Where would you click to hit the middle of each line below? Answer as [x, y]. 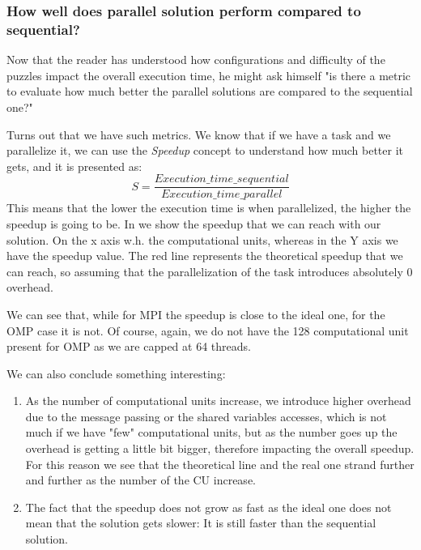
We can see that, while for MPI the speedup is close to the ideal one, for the [196, 314]
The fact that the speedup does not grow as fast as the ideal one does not [208, 507]
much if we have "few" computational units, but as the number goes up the [211, 432]
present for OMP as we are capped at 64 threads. [129, 346]
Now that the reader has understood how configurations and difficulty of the [196, 60]
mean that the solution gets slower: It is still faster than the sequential [201, 523]
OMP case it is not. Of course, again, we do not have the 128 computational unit [208, 330]
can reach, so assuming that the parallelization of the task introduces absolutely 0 [210, 271]
